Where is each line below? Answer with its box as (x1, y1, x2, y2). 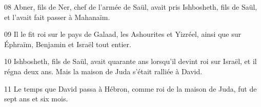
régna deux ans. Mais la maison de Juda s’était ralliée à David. (4, 66, 203, 76)
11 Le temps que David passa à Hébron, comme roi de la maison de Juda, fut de (4, 83, 257, 94)
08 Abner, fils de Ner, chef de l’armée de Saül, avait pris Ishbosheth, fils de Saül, (4, 2, 257, 12)
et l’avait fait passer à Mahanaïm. (4, 11, 110, 22)
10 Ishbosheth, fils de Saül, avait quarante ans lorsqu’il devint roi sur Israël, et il (4, 56, 257, 67)
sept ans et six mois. (4, 93, 68, 104)
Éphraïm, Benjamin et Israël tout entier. (4, 38, 131, 49)
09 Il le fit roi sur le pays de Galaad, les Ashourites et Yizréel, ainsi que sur (4, 29, 242, 39)
